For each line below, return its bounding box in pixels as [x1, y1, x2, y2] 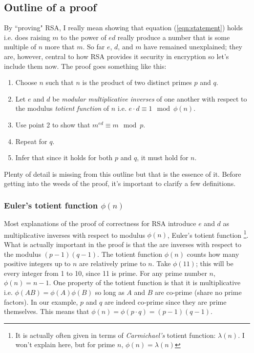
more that [44, 42, 75, 52]
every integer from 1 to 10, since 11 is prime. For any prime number [4, 268, 207, 278]
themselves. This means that [4, 306, 89, 316]
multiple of [4, 42, 37, 52]
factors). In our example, [4, 296, 78, 307]
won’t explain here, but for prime [15, 339, 115, 350]
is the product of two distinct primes [82, 77, 192, 87]
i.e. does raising [4, 32, 50, 42]
